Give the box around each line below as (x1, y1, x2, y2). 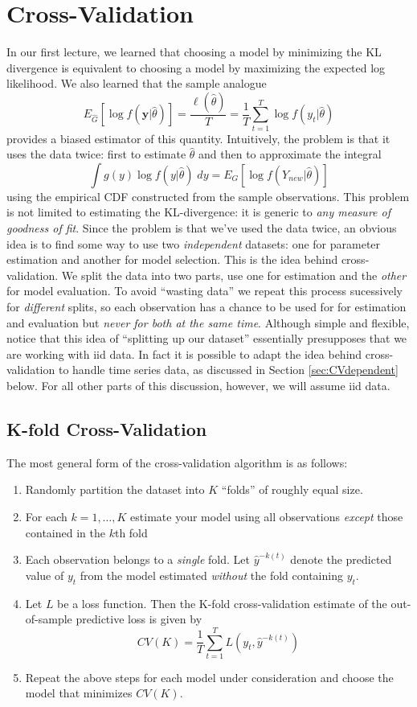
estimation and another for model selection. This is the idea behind (6, 251, 338, 268)
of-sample (25, 610, 72, 627)
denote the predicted (290, 551, 392, 568)
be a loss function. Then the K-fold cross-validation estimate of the (57, 594, 387, 611)
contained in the (25, 524, 105, 541)
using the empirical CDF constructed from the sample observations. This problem (6, 187, 410, 204)
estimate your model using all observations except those (130, 508, 403, 524)
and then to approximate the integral (198, 146, 382, 162)
